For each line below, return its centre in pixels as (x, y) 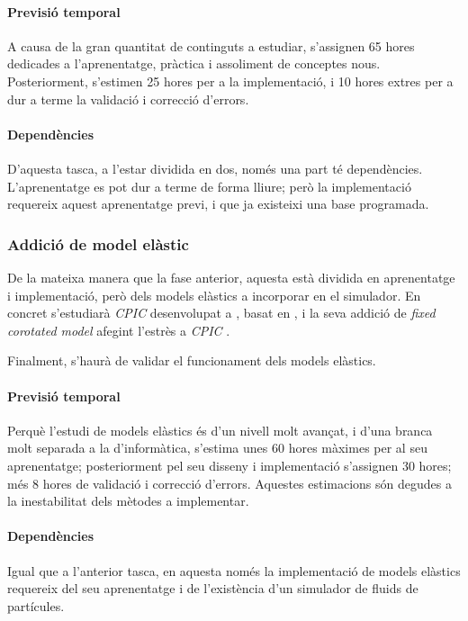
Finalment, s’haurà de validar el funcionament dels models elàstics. (192, 360)
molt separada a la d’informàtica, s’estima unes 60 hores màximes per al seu (217, 448)
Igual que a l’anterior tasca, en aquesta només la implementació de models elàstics (234, 570)
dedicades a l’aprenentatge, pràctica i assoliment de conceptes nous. (194, 63)
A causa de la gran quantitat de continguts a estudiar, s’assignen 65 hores (211, 45)
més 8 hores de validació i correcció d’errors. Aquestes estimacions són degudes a (229, 483)
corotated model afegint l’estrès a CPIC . (119, 330)
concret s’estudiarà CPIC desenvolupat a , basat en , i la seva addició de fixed (221, 313)
